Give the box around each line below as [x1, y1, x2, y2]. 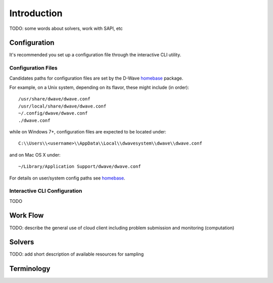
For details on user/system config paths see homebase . [9, 175, 125, 181]
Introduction [9, 8, 63, 19]
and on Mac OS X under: [9, 152, 61, 158]
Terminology [9, 264, 51, 273]
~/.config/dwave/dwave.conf [18, 111, 88, 116]
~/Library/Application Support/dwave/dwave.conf [18, 164, 141, 169]
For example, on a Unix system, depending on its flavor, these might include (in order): [9, 84, 190, 90]
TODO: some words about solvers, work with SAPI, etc [9, 25, 123, 31]
